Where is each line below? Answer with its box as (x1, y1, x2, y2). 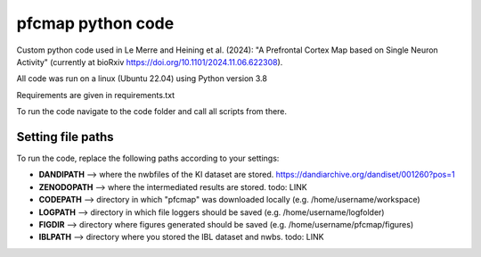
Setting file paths (16, 129, 115, 145)
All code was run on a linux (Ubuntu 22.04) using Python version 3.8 (16, 73, 267, 84)
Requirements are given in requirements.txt (16, 89, 175, 100)
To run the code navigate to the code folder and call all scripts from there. (16, 106, 288, 117)
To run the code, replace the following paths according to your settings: (16, 153, 280, 164)
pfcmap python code (16, 13, 175, 33)
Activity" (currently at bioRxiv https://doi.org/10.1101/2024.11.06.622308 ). (16, 56, 283, 67)
